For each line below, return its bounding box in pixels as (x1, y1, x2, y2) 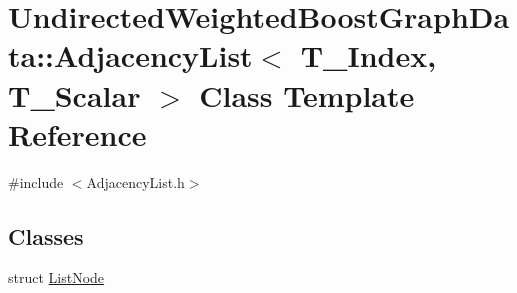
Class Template (199, 74, 415, 115)
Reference (8, 113, 147, 154)
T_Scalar (8, 74, 141, 115)
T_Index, (300, 35, 437, 76)
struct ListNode (8, 267, 105, 288)
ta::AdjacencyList (8, 35, 253, 76)
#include (8, 171, 64, 192)
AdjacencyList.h (86, 171, 185, 192)
